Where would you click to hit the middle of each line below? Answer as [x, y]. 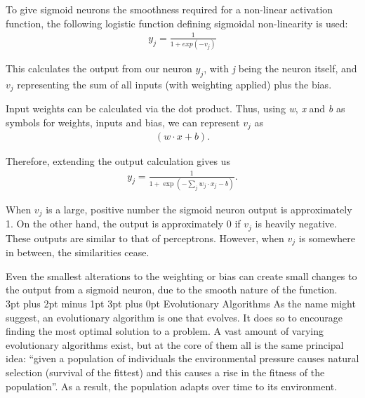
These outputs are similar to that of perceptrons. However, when [145, 238]
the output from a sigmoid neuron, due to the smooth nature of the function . [172, 290]
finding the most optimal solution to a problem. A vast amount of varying [165, 331]
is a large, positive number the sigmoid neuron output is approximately [199, 209]
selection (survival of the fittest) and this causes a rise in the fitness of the [165, 372]
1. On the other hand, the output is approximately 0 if [123, 224]
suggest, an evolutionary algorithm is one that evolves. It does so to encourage [174, 317]
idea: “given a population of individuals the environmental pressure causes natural [182, 358]
